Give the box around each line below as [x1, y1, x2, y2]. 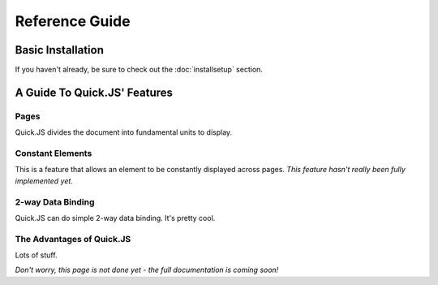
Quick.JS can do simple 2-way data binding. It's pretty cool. [15, 213, 216, 222]
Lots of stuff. [15, 250, 58, 260]
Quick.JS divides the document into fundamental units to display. [15, 127, 233, 137]
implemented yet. [15, 175, 73, 186]
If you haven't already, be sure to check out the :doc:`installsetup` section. [15, 65, 264, 75]
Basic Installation [15, 43, 105, 57]
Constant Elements [15, 147, 92, 158]
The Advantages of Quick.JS [15, 233, 131, 244]
